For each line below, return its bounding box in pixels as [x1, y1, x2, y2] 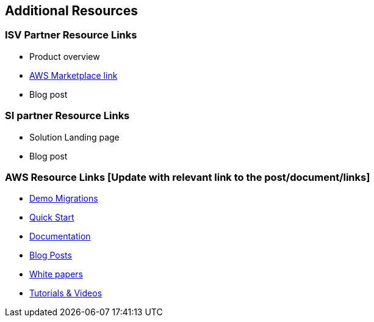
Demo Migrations [29, 193, 98, 204]
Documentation [29, 231, 91, 242]
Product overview [29, 51, 100, 62]
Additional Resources [5, 3, 138, 18]
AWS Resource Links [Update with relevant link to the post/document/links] [5, 170, 370, 183]
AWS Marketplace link [29, 70, 118, 81]
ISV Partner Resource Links [5, 29, 137, 42]
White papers [29, 269, 83, 280]
